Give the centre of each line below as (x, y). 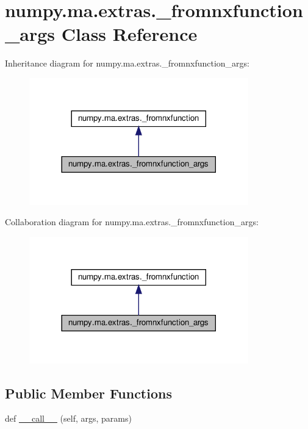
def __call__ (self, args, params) (68, 418)
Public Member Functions (88, 393)
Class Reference (129, 34)
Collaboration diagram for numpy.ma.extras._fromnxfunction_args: (132, 222)
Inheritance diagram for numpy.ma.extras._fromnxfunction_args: (127, 63)
